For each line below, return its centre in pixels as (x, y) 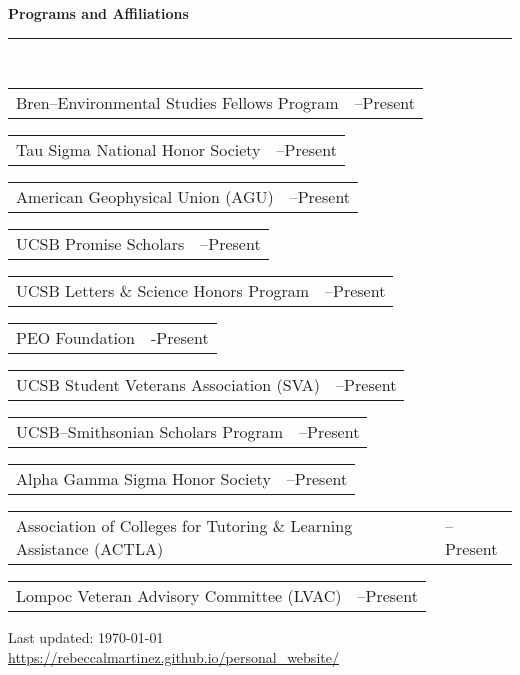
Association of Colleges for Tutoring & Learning (184, 526)
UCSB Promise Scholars (100, 244)
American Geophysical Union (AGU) (145, 197)
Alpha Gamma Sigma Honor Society (143, 479)
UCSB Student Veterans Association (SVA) (168, 385)
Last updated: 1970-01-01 (86, 637)
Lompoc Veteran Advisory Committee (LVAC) (179, 596)
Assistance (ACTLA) (90, 549)
